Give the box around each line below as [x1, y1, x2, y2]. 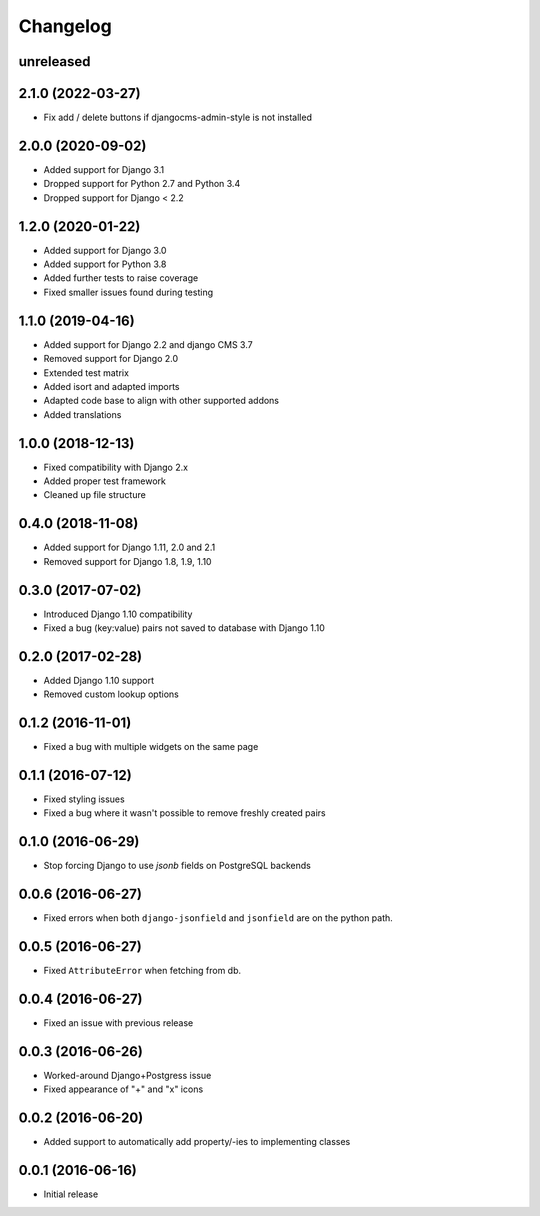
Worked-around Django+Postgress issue [43, 1070, 212, 1082]
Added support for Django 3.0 [43, 244, 167, 256]
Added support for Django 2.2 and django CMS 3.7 [43, 338, 254, 350]
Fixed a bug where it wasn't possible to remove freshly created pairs [43, 807, 326, 819]
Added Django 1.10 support [43, 674, 155, 686]
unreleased [18, 53, 91, 70]
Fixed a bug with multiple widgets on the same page [43, 741, 259, 753]
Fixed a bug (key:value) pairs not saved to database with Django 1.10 [43, 621, 325, 634]
